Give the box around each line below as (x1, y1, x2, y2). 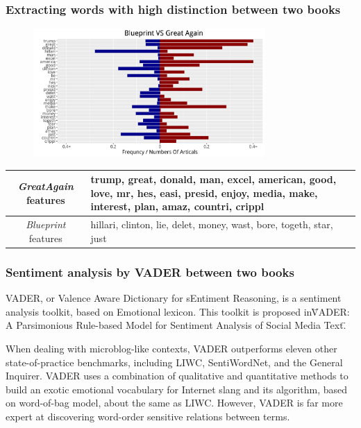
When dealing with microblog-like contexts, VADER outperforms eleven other (6, 341, 337, 355)
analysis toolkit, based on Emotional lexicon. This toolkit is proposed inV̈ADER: (6, 304, 350, 318)
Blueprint (26, 217, 66, 232)
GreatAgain (17, 179, 74, 193)
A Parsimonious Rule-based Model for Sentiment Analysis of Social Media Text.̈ (6, 318, 346, 332)
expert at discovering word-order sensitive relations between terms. (6, 409, 290, 423)
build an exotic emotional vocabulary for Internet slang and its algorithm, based (6, 382, 347, 396)
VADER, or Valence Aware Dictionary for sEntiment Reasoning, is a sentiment (6, 291, 342, 305)
